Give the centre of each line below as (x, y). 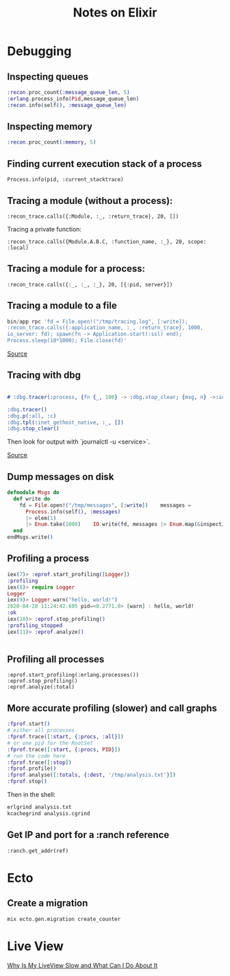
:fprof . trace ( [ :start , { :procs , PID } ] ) (64, 749)
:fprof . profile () (32, 769)
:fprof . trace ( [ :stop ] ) (39, 762)
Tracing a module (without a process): (90, 201)
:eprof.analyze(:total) (41, 687)
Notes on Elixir (115, 13)
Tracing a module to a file (62, 306)
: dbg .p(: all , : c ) (32, 416)
